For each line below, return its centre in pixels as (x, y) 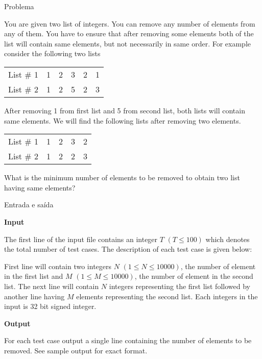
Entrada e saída (29, 205)
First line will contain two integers (58, 266)
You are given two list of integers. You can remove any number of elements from (130, 23)
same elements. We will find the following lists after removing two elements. (123, 120)
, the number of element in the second (194, 276)
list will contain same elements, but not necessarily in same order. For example (127, 43)
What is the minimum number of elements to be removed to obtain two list (122, 177)
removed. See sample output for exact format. (76, 350)
